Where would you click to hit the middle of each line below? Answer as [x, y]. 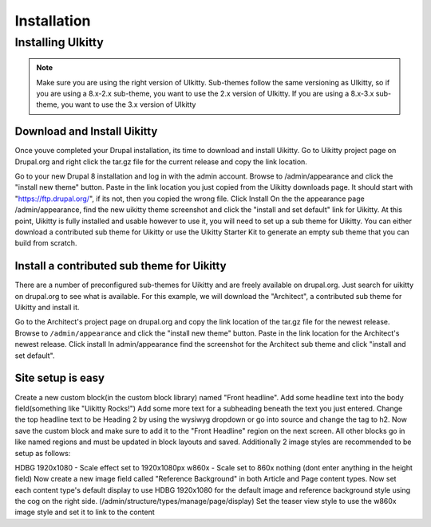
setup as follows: [43, 453]
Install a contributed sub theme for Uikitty [121, 266]
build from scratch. [46, 243]
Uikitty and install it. [47, 308]
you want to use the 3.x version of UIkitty [129, 104]
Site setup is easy [60, 378]
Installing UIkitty [59, 42]
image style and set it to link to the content [85, 512]
